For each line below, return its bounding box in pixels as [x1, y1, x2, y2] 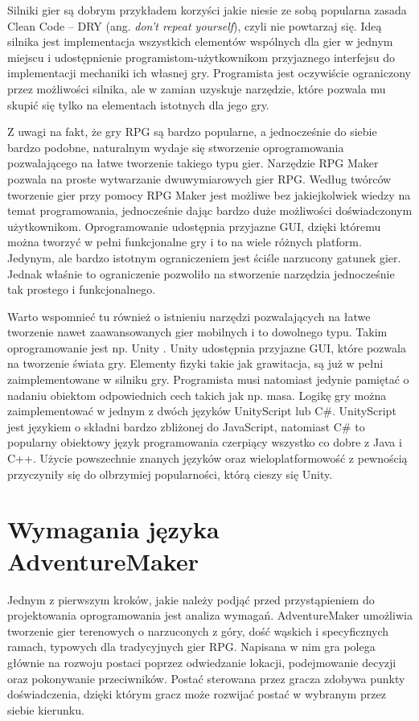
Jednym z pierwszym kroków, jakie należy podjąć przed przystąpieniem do [7, 591, 375, 608]
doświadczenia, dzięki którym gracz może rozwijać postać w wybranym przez [7, 686, 386, 702]
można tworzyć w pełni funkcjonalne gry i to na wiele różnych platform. [7, 233, 362, 250]
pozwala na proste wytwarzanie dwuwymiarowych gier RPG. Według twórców [7, 170, 392, 187]
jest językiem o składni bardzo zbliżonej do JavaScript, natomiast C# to [7, 418, 365, 435]
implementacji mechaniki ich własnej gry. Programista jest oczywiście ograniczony [7, 64, 411, 81]
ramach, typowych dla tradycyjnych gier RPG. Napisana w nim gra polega [7, 638, 376, 655]
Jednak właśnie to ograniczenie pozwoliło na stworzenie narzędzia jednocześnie [7, 265, 395, 282]
